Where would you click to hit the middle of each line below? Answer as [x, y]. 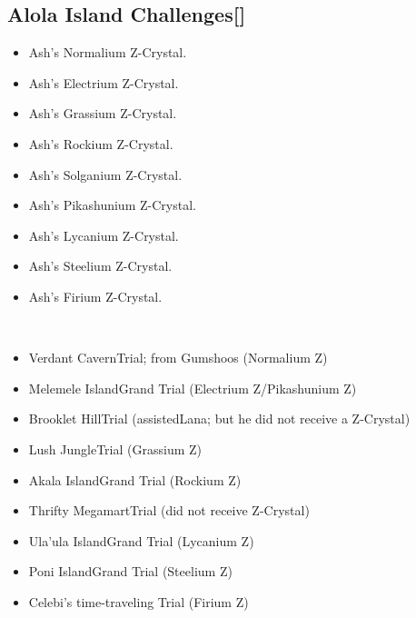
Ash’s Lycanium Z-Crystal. [104, 235]
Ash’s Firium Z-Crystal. [95, 296]
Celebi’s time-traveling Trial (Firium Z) [139, 601]
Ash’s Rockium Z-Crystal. [101, 143]
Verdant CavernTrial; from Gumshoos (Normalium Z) [178, 358]
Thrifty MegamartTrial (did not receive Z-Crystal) [169, 510]
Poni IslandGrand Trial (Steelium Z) [130, 571]
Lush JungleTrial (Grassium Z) [115, 449]
